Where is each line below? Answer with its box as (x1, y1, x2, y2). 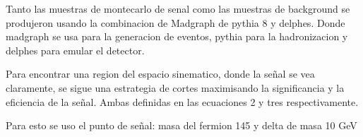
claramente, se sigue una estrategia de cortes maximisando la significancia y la (6, 80, 345, 95)
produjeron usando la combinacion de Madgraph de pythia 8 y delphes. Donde (6, 15, 345, 30)
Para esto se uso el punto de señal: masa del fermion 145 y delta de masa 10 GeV (6, 118, 357, 133)
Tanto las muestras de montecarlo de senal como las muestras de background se (6, 1, 350, 16)
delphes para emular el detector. (6, 42, 145, 57)
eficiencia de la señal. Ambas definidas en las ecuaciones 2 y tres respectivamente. (6, 94, 359, 109)
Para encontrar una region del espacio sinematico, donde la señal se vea (6, 66, 315, 81)
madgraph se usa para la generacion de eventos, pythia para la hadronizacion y (6, 29, 348, 44)
